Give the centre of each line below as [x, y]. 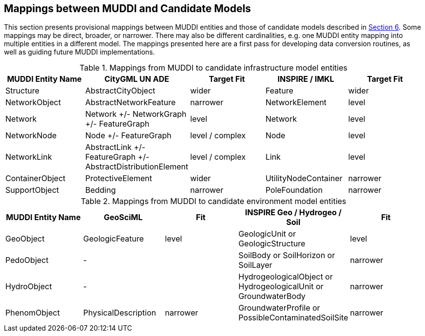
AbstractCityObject [120, 91]
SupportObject [32, 190]
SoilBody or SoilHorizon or [287, 255]
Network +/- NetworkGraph [136, 114]
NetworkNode [31, 136]
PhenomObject [33, 313]
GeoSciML [123, 217]
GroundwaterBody [272, 296]
